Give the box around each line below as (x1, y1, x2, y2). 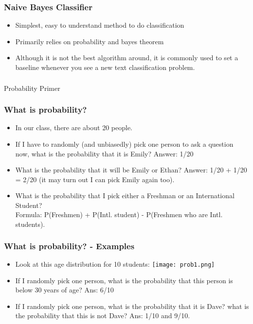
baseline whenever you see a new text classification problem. (15, 62, 195, 72)
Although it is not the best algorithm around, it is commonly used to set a (15, 52, 238, 63)
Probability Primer (4, 83, 60, 93)
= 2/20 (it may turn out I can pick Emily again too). (15, 174, 175, 184)
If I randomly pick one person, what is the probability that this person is (15, 275, 233, 285)
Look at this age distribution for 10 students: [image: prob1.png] (15, 258, 215, 269)
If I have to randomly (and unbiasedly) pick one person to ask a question (15, 138, 234, 149)
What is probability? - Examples (4, 239, 135, 252)
